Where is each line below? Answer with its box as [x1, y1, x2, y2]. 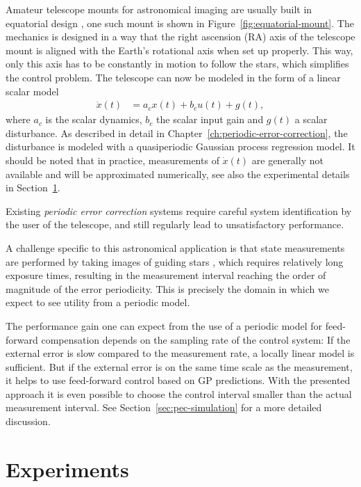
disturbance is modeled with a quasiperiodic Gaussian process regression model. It [6, 139, 355, 154]
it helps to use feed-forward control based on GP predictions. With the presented [6, 373, 351, 388]
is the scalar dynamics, [45, 112, 142, 127]
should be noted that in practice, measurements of [6, 152, 219, 167]
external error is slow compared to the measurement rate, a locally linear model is [6, 346, 355, 360]
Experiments [6, 454, 129, 483]
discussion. [6, 414, 51, 429]
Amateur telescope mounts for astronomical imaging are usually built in [6, 2, 312, 16]
